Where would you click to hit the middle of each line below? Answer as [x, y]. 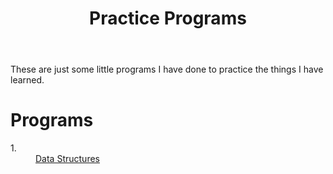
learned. [27, 80]
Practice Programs [168, 18]
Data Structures [67, 159]
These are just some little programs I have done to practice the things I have [167, 69]
